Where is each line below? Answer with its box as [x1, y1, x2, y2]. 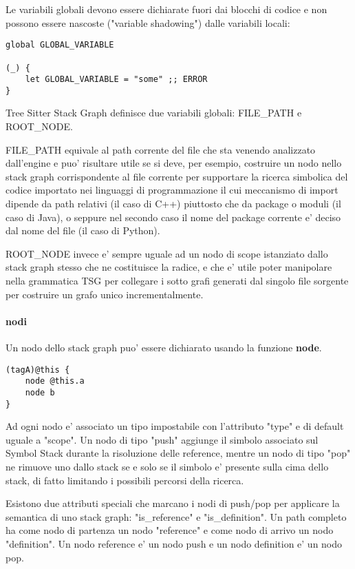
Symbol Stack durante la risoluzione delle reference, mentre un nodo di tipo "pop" [6, 446, 351, 460]
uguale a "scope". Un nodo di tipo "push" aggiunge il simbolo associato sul [6, 432, 319, 446]
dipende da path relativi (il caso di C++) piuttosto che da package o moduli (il [6, 196, 341, 211]
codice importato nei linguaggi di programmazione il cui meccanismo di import [6, 183, 338, 197]
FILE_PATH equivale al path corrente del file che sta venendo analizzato [6, 142, 316, 156]
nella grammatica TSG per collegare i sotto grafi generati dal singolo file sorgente [6, 273, 349, 287]
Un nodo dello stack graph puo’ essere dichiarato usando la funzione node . [6, 340, 322, 354]
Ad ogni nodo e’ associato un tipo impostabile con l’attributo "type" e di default [6, 419, 344, 433]
